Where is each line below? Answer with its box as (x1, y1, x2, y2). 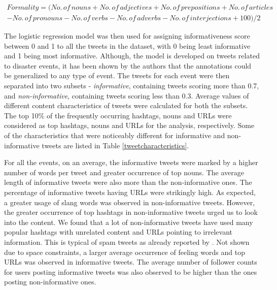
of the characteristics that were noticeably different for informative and (4, 130, 225, 140)
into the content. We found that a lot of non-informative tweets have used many (4, 216, 253, 227)
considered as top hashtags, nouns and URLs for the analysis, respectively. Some (4, 120, 255, 131)
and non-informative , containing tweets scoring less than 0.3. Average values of (4, 90, 249, 101)
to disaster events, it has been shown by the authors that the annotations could (4, 60, 252, 71)
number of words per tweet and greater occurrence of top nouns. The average (4, 167, 244, 177)
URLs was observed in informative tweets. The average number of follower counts (4, 256, 257, 267)
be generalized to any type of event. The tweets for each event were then (4, 70, 230, 81)
